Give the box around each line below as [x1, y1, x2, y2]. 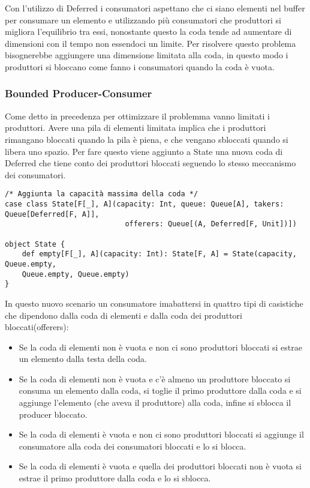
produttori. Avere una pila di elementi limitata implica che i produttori [5, 121, 266, 134]
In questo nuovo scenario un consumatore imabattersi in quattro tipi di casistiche [5, 297, 303, 309]
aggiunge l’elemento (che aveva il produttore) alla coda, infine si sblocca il [19, 396, 291, 409]
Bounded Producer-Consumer [5, 86, 152, 101]
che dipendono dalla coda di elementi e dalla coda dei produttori [5, 309, 243, 321]
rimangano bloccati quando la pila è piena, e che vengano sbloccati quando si [5, 133, 288, 145]
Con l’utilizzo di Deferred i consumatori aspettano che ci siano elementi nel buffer [5, 2, 305, 14]
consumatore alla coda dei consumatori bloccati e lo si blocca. [19, 439, 246, 452]
